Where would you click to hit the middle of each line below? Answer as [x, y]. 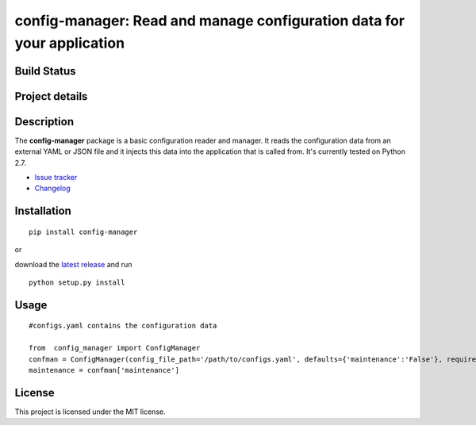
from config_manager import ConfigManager [115, 348]
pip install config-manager [83, 232]
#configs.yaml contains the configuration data [123, 326]
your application [70, 43]
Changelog [52, 188]
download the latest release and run [73, 264]
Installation [43, 211]
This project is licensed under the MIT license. [90, 412]
